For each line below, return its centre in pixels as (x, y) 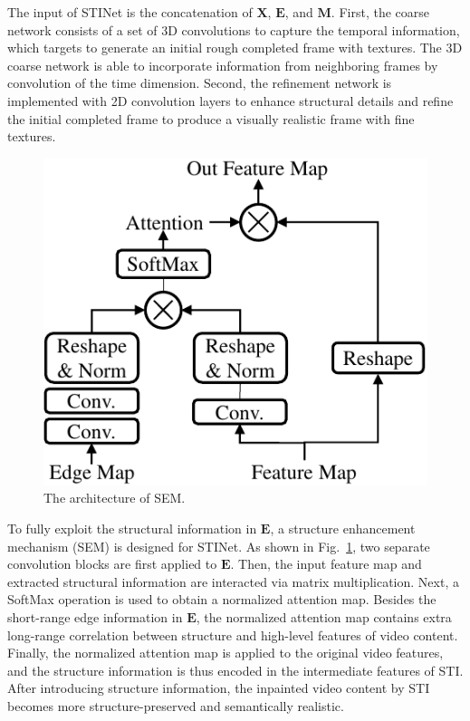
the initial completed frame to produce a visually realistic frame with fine (211, 118)
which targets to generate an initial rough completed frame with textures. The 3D (235, 48)
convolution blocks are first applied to (112, 564)
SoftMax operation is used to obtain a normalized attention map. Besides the (222, 599)
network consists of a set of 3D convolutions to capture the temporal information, (234, 29)
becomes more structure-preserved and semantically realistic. (176, 705)
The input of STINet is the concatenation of (130, 12)
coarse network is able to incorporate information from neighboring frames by (223, 65)
